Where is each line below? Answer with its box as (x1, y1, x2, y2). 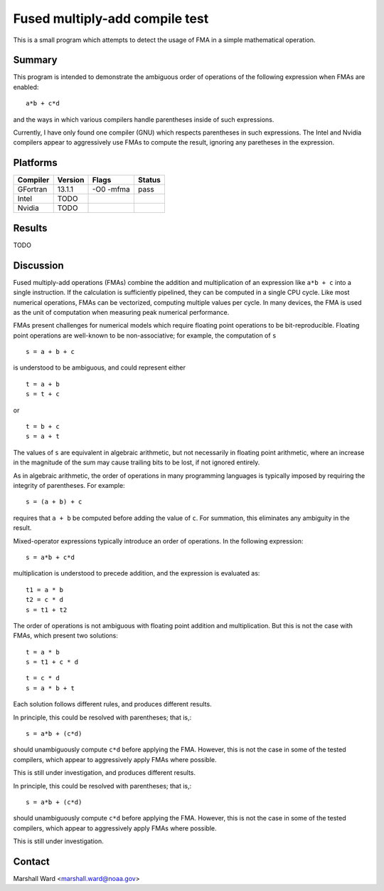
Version (57, 175, 85, 185)
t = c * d (26, 674, 60, 682)
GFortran (17, 184, 48, 194)
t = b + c (26, 422, 60, 431)
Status (137, 175, 161, 185)
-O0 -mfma (92, 184, 131, 194)
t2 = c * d (26, 595, 64, 604)
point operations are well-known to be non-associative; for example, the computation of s (13, 331, 277, 340)
